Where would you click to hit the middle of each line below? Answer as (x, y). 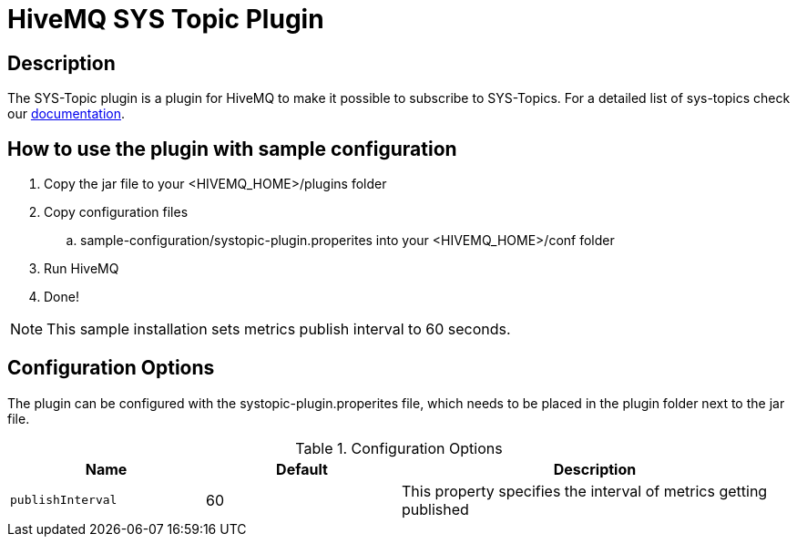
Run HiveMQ (82, 269)
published (435, 509)
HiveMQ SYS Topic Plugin (166, 19)
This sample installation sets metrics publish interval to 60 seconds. (279, 329)
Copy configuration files (116, 212)
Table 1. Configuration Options (399, 448)
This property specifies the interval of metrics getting (585, 491)
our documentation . (66, 114)
